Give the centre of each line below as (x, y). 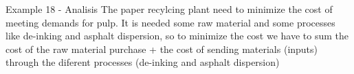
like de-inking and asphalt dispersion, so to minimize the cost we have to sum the (177, 36)
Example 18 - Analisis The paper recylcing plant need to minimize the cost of (169, 9)
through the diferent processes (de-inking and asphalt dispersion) (143, 62)
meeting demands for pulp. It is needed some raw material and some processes (170, 22)
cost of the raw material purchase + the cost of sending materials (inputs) (162, 49)
